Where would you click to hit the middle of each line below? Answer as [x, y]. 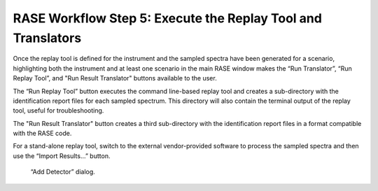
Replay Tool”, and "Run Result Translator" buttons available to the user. [115, 78]
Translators [47, 38]
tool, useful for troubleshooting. [58, 111]
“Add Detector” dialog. [63, 172]
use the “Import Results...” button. [62, 156]
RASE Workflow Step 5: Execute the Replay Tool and [167, 18]
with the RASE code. [42, 134]
